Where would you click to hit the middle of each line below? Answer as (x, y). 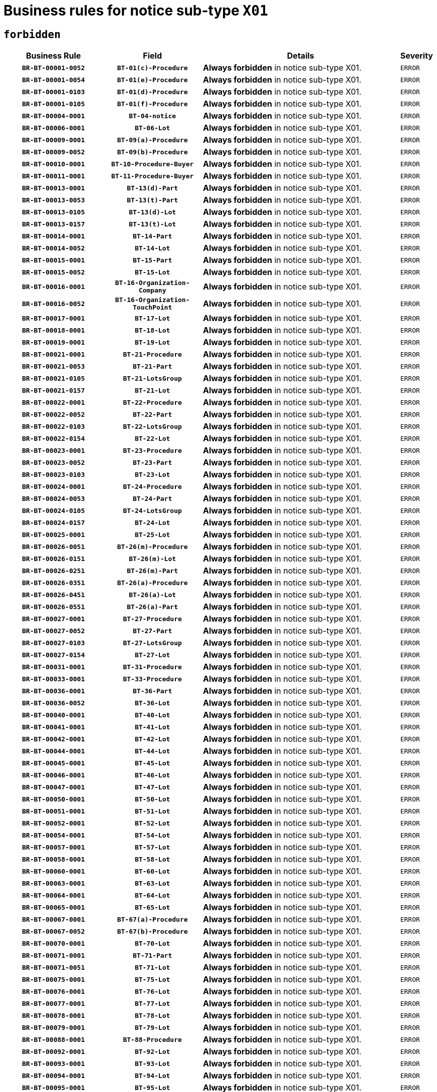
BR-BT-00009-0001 (54, 140)
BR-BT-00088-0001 (54, 1039)
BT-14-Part (152, 236)
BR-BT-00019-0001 (54, 342)
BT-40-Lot (152, 715)
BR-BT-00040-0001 (54, 715)
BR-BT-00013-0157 (54, 224)
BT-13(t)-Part (152, 200)
